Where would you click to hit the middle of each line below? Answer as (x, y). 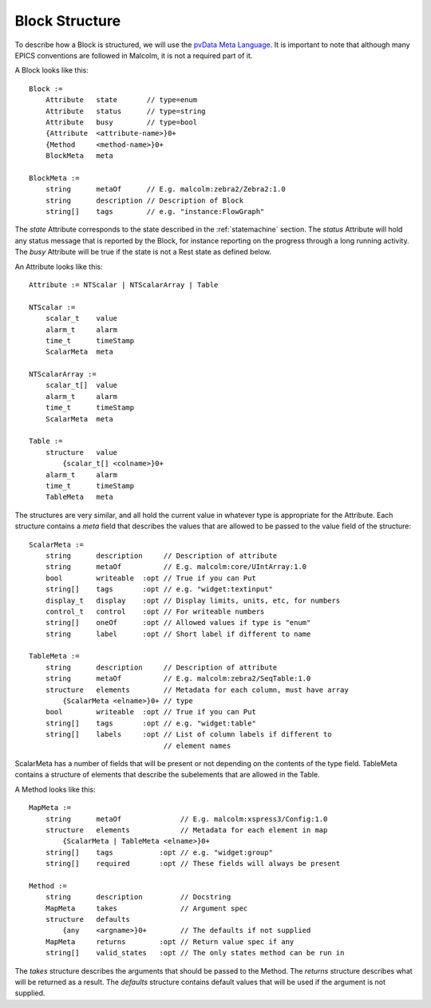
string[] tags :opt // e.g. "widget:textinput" (159, 589)
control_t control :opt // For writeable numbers (155, 611)
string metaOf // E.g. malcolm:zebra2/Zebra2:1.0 (166, 189)
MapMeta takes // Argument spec (146, 908)
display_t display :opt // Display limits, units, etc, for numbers (193, 600)
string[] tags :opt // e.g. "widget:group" (159, 852)
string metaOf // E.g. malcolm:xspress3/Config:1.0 (186, 819)
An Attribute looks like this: (59, 267)
